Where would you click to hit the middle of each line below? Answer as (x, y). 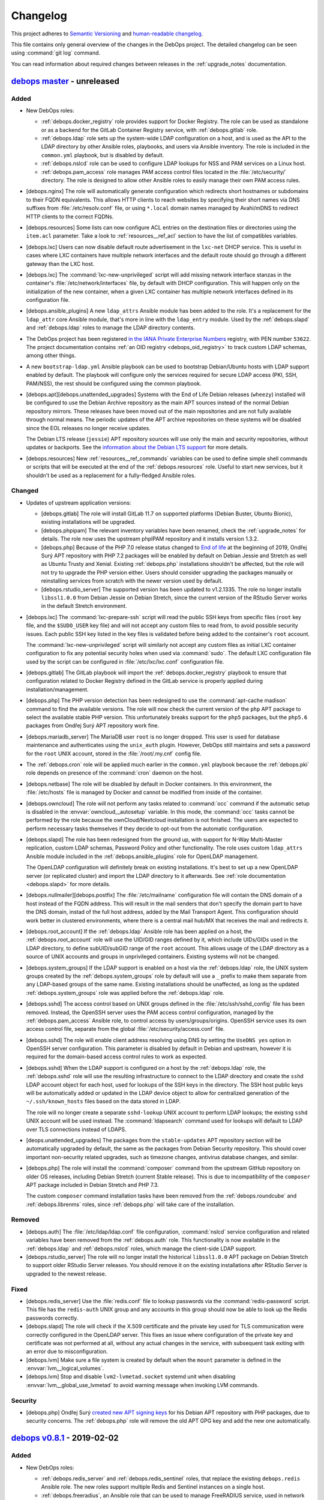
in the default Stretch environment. (84, 606)
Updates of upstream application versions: (79, 502)
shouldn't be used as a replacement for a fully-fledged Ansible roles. (111, 475)
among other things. (51, 355)
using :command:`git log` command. (56, 53)
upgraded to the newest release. (66, 1273)
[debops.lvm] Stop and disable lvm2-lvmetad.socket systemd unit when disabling (131, 1376)
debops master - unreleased (65, 81)
